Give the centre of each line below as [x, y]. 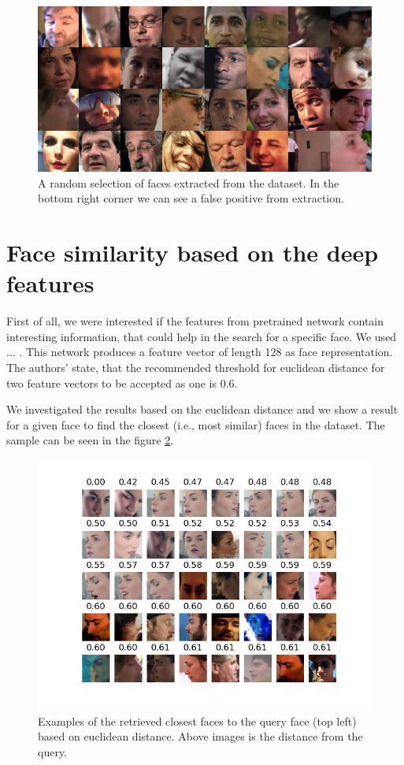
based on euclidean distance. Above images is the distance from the [200, 736]
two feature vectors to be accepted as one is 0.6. [122, 382]
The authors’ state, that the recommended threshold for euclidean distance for [196, 368]
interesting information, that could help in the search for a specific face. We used [202, 336]
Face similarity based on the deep [193, 253]
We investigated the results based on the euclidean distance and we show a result [202, 409]
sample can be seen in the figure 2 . [90, 440]
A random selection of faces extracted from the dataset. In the [189, 182]
